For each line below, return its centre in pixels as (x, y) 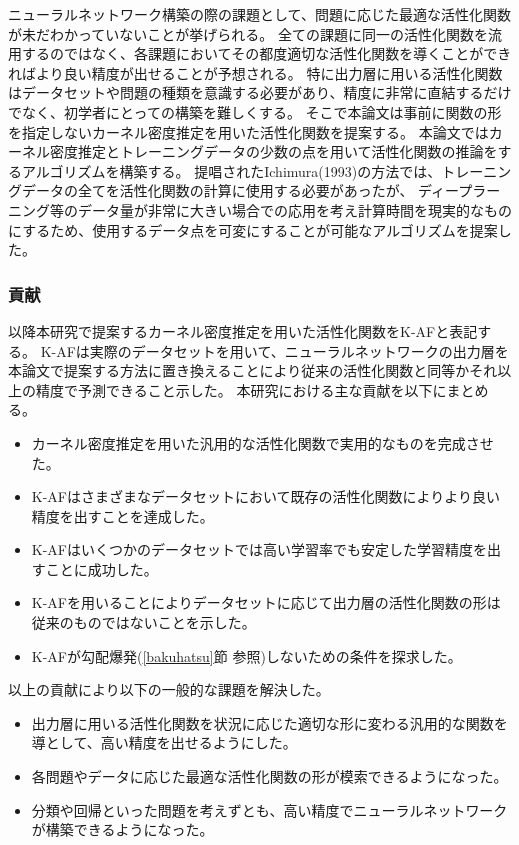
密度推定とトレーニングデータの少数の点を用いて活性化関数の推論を (273, 151)
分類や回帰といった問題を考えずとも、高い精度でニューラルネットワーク (269, 809)
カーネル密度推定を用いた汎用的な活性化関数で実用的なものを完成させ (262, 442)
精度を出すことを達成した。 (122, 515)
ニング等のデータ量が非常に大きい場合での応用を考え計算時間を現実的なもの (260, 209)
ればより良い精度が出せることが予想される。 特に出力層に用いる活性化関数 (255, 72)
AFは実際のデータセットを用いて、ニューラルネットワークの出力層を (282, 350)
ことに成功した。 (101, 568)
